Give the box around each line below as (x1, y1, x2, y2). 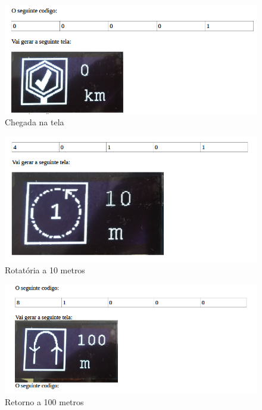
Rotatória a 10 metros (5, 264, 85, 276)
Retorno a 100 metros (5, 395, 84, 408)
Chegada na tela (5, 116, 64, 128)
